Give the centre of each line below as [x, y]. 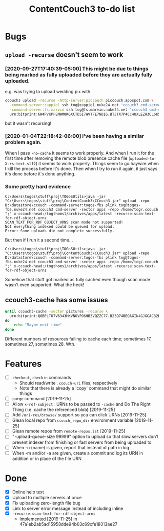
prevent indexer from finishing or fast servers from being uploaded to [82, 442]
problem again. [23, 142]
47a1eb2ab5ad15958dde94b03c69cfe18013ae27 [68, 524]
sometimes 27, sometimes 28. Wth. [40, 344]
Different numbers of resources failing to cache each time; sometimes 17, [79, 339]
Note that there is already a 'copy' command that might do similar [85, 388]
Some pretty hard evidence [38, 186]
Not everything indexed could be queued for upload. [60, 226]
